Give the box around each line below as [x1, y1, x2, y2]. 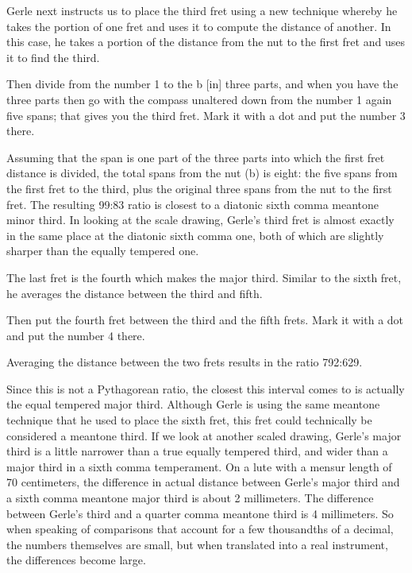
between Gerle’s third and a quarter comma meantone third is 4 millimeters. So [6, 505, 394, 521]
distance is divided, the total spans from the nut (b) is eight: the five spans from [6, 165, 398, 181]
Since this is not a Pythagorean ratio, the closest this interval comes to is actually [6, 380, 405, 397]
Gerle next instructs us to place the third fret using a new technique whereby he [6, 2, 398, 18]
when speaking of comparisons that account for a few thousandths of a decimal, [6, 521, 394, 537]
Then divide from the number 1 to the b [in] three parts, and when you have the [6, 75, 399, 92]
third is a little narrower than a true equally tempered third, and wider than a [6, 443, 388, 459]
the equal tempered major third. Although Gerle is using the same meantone [6, 396, 380, 412]
